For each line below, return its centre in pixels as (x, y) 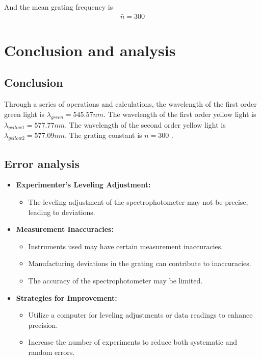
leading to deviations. (62, 212)
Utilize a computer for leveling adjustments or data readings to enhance (140, 315)
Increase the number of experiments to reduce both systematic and (133, 342)
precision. (43, 325)
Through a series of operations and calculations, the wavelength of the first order (130, 104)
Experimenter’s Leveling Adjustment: (83, 185)
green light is (24, 114)
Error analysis (42, 163)
